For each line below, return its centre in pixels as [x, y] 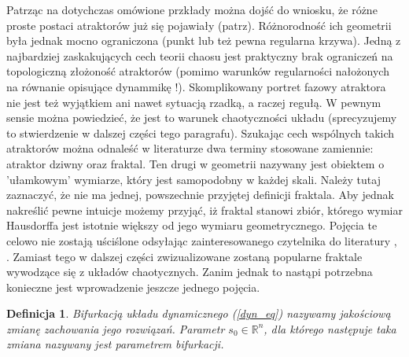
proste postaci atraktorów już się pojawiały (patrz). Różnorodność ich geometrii [199, 25]
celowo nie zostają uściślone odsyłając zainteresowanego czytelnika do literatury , [202, 240]
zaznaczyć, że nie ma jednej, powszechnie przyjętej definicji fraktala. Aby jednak [200, 195]
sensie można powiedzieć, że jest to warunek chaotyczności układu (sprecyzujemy [202, 118]
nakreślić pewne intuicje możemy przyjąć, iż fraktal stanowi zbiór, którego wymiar [204, 210]
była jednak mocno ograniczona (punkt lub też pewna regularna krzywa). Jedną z [204, 40]
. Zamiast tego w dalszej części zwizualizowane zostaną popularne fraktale [184, 256]
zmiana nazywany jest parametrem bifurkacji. [115, 344]
